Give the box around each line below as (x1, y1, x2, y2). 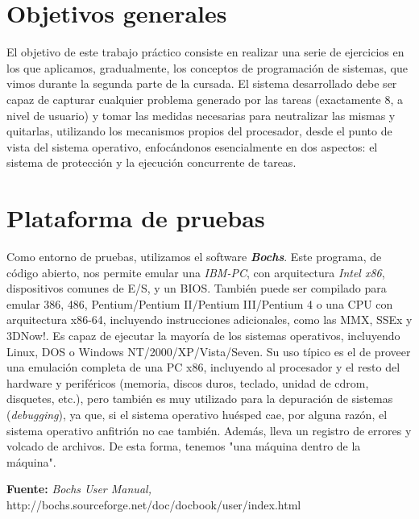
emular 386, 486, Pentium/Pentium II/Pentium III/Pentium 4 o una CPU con (6, 295, 393, 312)
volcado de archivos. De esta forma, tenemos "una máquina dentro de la (6, 438, 361, 455)
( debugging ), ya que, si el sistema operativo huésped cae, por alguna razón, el (6, 405, 388, 422)
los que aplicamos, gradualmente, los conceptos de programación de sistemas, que (6, 59, 408, 76)
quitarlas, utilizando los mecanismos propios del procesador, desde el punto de (6, 122, 392, 139)
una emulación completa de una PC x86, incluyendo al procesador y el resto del (6, 359, 400, 376)
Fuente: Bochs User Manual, (6, 480, 151, 497)
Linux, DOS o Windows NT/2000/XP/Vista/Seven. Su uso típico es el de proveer (6, 343, 411, 359)
